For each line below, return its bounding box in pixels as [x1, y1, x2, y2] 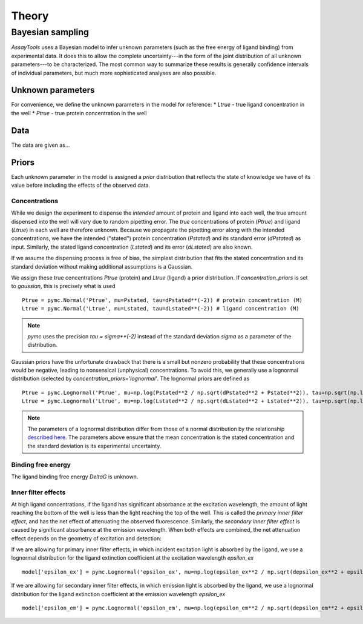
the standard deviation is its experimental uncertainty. [27, 442, 162, 449]
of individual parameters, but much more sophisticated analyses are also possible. [11, 69, 217, 76]
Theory [11, 9, 49, 22]
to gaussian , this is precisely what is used [11, 283, 116, 290]
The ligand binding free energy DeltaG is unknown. [11, 473, 139, 480]
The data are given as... [11, 141, 70, 149]
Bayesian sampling [11, 27, 90, 38]
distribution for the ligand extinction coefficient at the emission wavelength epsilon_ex [11, 590, 226, 597]
